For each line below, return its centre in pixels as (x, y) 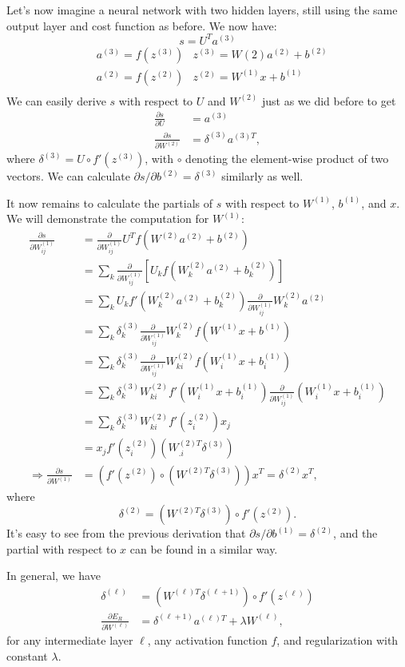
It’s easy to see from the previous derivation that (126, 533)
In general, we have (54, 576)
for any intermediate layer (70, 640)
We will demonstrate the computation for (108, 218)
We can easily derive (56, 100)
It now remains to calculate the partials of (110, 202)
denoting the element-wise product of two (287, 159)
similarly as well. (262, 176)
